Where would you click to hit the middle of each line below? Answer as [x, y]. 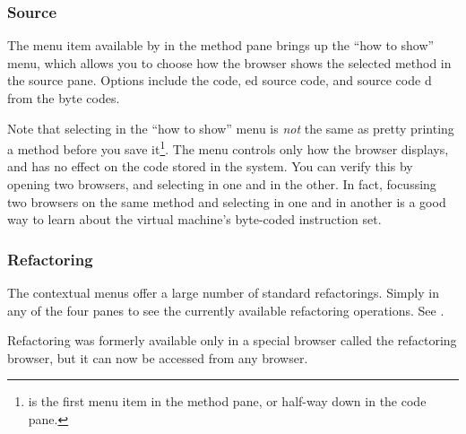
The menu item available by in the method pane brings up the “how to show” [221, 45]
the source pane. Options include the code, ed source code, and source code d [220, 80]
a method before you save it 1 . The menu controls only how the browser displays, [228, 148]
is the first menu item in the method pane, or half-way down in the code [227, 401]
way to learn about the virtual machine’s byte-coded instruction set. [194, 219]
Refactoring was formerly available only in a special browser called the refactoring [232, 340]
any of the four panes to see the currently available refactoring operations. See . [226, 310]
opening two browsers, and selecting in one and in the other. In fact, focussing [222, 184]
